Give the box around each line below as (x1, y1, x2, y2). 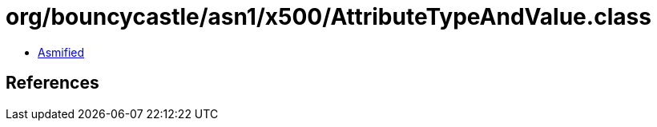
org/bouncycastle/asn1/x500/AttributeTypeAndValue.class (6, 3, 651, 30)
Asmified (38, 45, 85, 59)
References (6, 73, 99, 93)
